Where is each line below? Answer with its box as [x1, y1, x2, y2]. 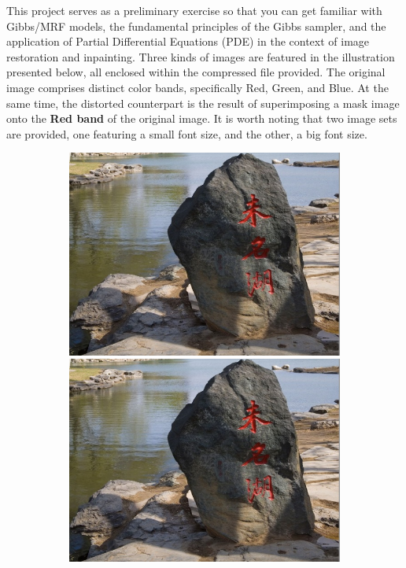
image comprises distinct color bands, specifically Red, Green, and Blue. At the [6, 79, 389, 95]
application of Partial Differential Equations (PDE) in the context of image [6, 33, 370, 50]
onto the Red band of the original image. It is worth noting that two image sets [6, 110, 397, 127]
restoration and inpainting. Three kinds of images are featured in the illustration [6, 48, 395, 65]
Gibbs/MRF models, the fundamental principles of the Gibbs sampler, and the [6, 17, 386, 34]
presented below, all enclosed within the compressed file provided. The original [6, 64, 386, 80]
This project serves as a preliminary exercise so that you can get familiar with [6, 2, 382, 18]
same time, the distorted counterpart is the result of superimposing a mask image [6, 94, 400, 111]
